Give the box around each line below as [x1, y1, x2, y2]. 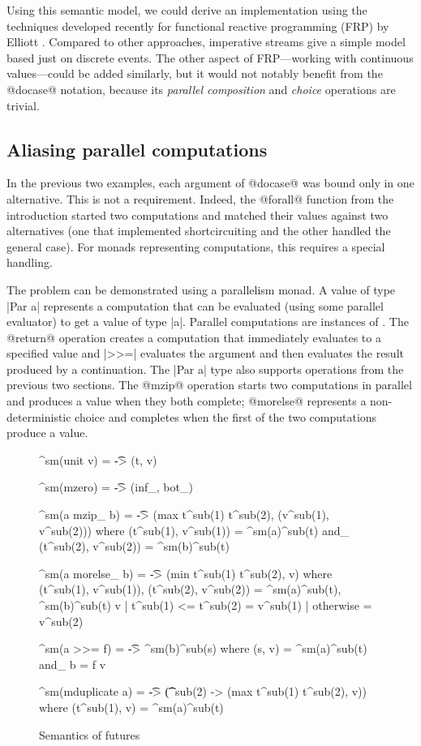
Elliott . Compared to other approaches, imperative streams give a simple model [6, 33, 406, 50]
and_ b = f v [39, 655, 106, 672]
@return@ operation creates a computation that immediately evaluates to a [6, 328, 381, 345]
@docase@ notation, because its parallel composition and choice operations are [6, 80, 396, 97]
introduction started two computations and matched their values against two [6, 206, 389, 223]
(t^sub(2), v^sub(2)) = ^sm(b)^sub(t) [39, 538, 230, 555]
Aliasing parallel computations [6, 136, 268, 161]
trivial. [6, 96, 40, 114]
